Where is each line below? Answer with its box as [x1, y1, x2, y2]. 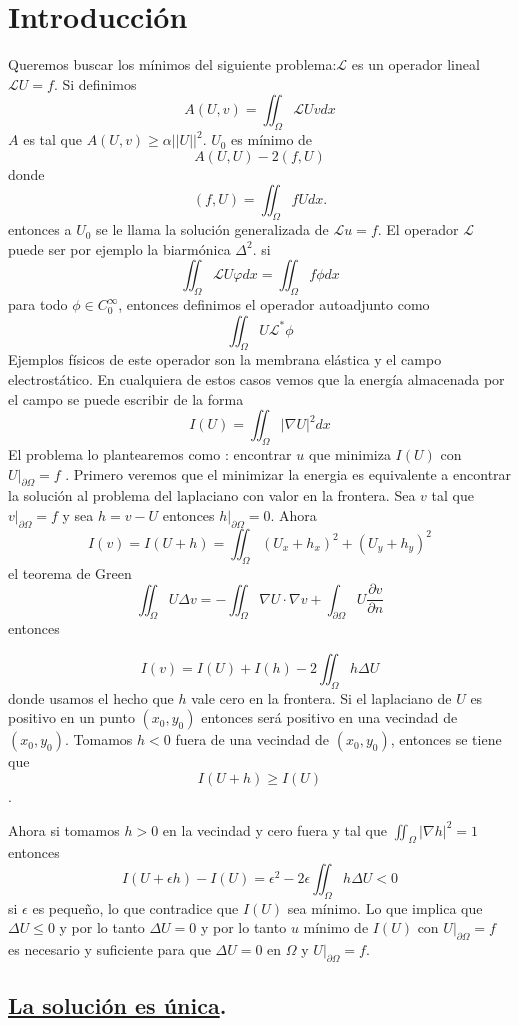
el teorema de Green [8, 562, 132, 583]
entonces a [8, 219, 72, 240]
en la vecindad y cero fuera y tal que [162, 819, 387, 840]
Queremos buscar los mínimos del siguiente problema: [8, 54, 337, 75]
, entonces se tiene [390, 729, 502, 750]
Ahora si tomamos [8, 819, 120, 840]
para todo [8, 294, 68, 315]
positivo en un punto [8, 707, 135, 728]
